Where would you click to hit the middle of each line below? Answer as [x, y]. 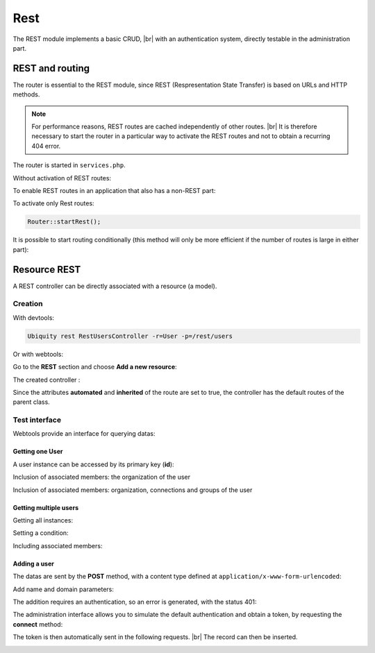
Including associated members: [58, 545]
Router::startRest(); [64, 222]
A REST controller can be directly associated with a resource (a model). [115, 286]
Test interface [37, 420]
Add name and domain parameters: [63, 589]
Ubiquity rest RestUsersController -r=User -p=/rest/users [130, 336]
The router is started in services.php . [69, 165]
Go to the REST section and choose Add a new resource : [95, 367]
